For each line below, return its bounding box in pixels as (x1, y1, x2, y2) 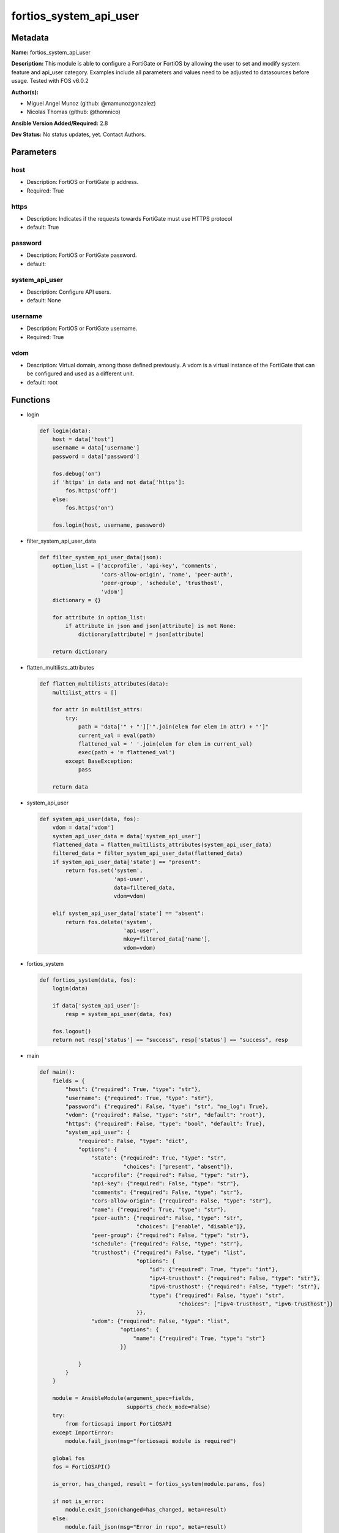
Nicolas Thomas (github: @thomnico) (26, 108, 121, 116)
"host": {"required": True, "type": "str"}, (65, 1086, 201, 1093)
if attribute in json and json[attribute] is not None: (65, 622, 237, 630)
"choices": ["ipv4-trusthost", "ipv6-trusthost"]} (178, 1300, 333, 1307)
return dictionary (52, 648, 108, 656)
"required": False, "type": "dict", (78, 1137, 188, 1144)
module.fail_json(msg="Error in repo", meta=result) (65, 1524, 227, 1531)
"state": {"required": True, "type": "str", (91, 1155, 227, 1161)
